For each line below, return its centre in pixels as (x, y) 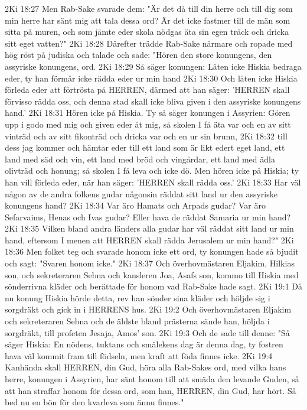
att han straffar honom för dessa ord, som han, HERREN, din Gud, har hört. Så (151, 390)
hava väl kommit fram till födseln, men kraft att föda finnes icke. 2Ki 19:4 (139, 355)
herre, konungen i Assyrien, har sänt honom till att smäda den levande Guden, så (152, 379)
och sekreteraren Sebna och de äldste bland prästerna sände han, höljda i (137, 321)
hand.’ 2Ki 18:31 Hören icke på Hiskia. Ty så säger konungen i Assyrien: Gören (148, 113)
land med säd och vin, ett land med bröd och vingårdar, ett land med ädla (140, 159)
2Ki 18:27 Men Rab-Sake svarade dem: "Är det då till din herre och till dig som (149, 8)
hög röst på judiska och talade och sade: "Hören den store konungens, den (138, 55)
